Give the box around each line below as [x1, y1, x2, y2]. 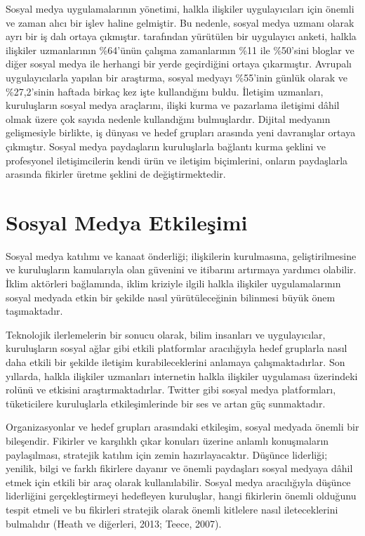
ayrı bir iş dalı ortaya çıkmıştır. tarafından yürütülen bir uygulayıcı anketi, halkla [6, 29, 357, 44]
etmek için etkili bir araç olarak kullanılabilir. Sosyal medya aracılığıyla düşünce [6, 474, 351, 489]
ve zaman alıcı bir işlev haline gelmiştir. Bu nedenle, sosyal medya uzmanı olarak [6, 15, 354, 30]
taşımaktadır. [6, 303, 63, 318]
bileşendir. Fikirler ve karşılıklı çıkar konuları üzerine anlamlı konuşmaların [6, 433, 329, 447]
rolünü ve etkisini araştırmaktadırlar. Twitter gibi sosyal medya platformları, [6, 382, 336, 397]
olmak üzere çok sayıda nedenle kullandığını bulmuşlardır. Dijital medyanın [6, 111, 331, 126]
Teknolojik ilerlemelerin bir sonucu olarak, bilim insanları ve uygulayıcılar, [6, 327, 326, 341]
